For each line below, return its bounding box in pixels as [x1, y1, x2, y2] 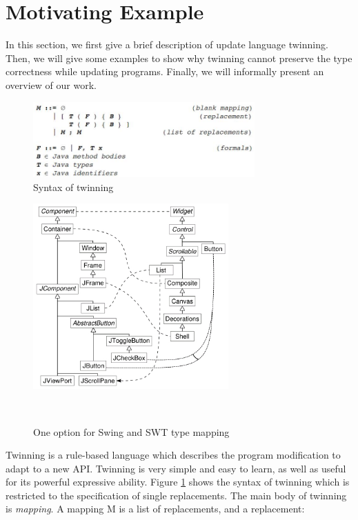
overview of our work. [6, 77, 97, 92]
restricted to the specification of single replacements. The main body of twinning [6, 488, 347, 502]
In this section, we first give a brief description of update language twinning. [6, 37, 328, 52]
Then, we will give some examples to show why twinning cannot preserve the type [6, 50, 352, 65]
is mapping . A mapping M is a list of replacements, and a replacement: [6, 501, 305, 516]
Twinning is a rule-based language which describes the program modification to [6, 448, 341, 462]
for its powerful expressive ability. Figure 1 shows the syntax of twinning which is [6, 474, 350, 489]
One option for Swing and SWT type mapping [33, 424, 230, 439]
